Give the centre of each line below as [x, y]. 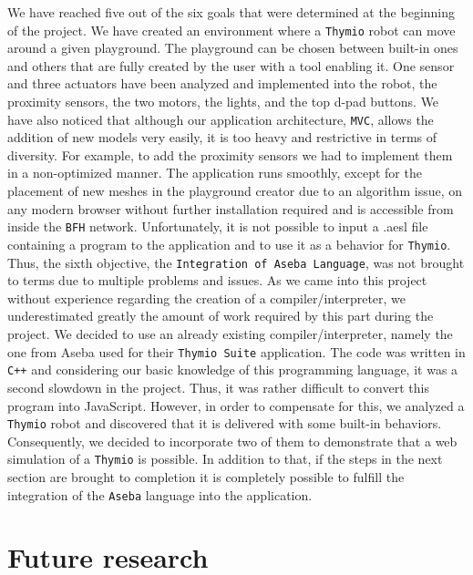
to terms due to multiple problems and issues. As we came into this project [217, 280]
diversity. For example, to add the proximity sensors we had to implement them [230, 154]
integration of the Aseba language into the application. [160, 494]
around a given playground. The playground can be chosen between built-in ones [233, 48]
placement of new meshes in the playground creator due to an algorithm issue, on [235, 191]
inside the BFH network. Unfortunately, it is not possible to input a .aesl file [218, 226]
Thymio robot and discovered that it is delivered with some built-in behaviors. [225, 423]
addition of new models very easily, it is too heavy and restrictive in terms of [222, 137]
